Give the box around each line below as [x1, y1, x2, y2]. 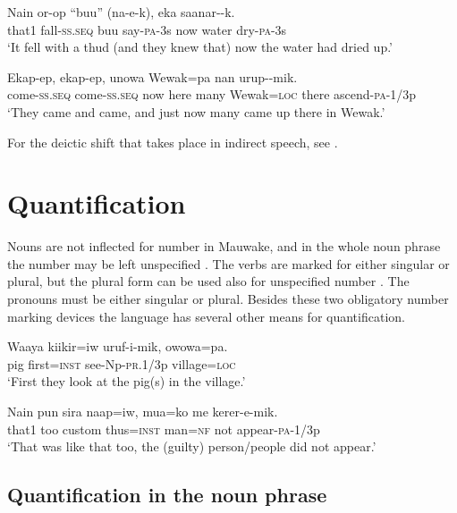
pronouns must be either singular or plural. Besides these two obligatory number [7, 290, 449, 308]
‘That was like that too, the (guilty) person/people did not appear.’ [7, 437, 377, 456]
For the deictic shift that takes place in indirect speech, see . [7, 132, 338, 151]
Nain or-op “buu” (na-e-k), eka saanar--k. [7, 3, 235, 21]
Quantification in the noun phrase [7, 481, 327, 509]
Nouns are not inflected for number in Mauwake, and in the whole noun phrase [7, 237, 441, 256]
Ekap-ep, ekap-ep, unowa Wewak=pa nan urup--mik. [7, 67, 298, 86]
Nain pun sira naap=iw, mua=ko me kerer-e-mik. [7, 402, 278, 421]
